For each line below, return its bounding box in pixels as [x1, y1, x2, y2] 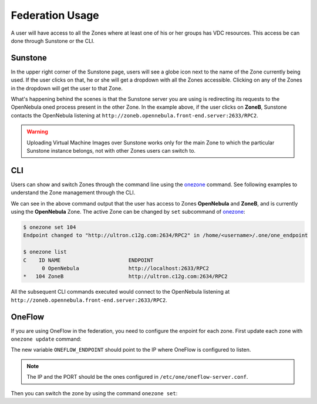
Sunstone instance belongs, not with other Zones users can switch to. [26, 147, 196, 154]
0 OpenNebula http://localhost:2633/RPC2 [42, 265, 210, 271]
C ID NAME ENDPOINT [23, 257, 154, 264]
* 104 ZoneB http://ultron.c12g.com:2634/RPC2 [23, 273, 228, 280]
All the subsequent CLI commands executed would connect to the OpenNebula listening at [11, 288, 230, 295]
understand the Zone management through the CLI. [11, 189, 136, 196]
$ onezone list [23, 248, 67, 255]
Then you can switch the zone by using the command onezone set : [11, 389, 178, 396]
